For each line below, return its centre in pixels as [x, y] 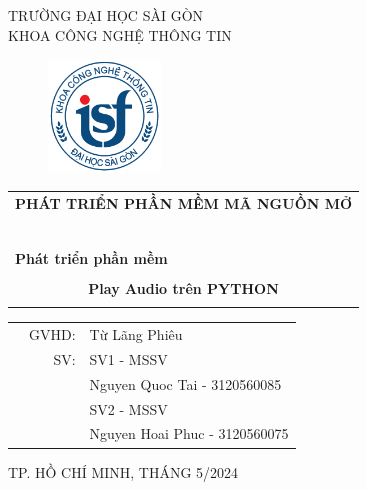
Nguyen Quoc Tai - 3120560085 [185, 383]
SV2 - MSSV [128, 408]
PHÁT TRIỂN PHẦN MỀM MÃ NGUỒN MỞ [184, 202]
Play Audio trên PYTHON [183, 287]
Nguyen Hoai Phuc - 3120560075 [189, 433]
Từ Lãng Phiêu [136, 334]
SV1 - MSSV [128, 358]
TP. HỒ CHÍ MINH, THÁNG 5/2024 [123, 471]
